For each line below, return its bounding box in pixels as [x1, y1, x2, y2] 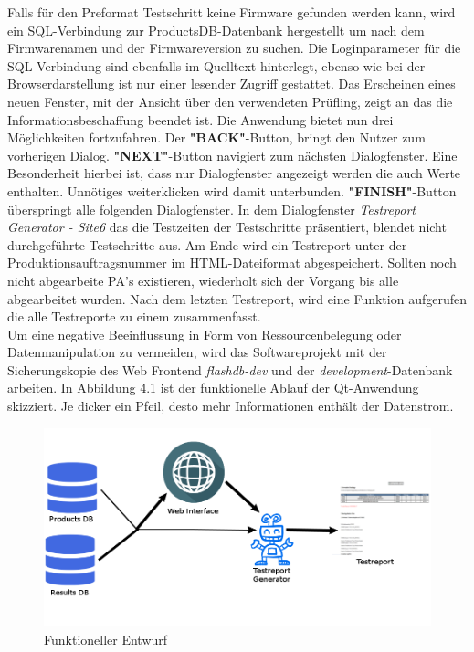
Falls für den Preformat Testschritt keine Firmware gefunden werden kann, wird [7, 3, 456, 21]
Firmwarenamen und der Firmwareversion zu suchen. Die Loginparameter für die [7, 38, 461, 58]
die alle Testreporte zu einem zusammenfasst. [7, 307, 261, 326]
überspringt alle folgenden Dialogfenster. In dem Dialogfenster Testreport [7, 199, 416, 218]
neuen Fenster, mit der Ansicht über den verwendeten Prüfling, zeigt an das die [7, 91, 453, 110]
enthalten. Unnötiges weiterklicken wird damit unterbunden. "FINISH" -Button [7, 181, 457, 200]
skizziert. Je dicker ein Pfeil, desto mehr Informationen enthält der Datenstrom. [7, 396, 454, 415]
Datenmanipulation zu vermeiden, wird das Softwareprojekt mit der [7, 342, 387, 362]
